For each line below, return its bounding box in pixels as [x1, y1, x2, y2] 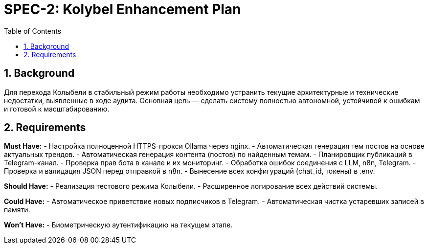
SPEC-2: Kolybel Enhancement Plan [4, 1, 241, 18]
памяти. [4, 205, 30, 214]
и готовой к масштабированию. [4, 104, 110, 113]
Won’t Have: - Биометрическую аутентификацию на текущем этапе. [4, 221, 233, 229]
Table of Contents [4, 26, 62, 35]
